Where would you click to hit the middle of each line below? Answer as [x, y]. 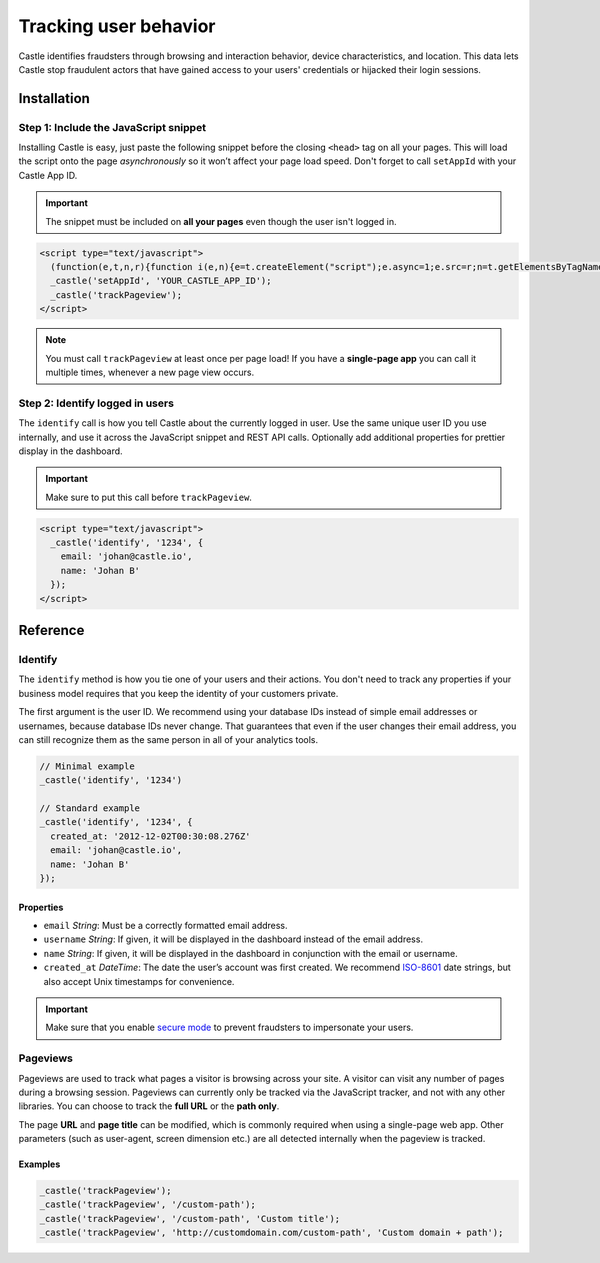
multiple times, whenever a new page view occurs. [150, 372]
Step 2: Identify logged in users [96, 403]
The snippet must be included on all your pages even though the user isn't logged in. [221, 221]
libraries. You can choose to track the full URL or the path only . [149, 1106]
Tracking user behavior [117, 26]
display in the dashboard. [71, 451]
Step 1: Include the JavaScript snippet [112, 127]
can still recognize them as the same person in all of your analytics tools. [168, 739]
